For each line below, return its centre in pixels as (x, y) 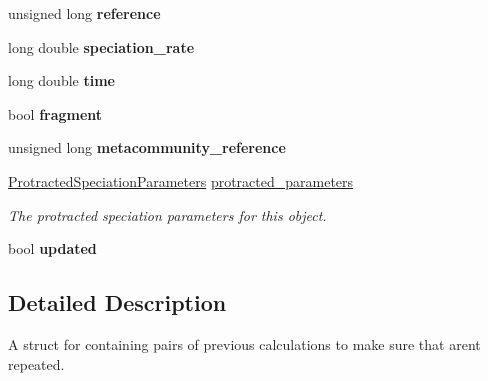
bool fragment (55, 113)
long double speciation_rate (101, 46)
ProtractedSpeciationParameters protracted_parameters (181, 180)
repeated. (36, 363)
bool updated (52, 248)
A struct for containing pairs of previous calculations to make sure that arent (244, 343)
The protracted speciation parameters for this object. (167, 214)
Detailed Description (117, 302)
